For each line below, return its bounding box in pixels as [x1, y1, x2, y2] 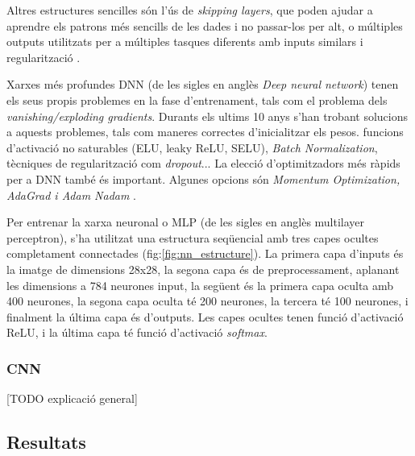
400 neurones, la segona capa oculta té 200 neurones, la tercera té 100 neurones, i [6, 292, 409, 309]
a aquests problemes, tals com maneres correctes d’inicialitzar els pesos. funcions [6, 123, 404, 140]
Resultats [6, 429, 86, 454]
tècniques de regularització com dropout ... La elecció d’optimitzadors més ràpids [6, 155, 400, 172]
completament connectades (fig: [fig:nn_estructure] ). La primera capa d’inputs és [6, 245, 404, 262]
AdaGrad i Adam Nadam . [6, 186, 137, 203]
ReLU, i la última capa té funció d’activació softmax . [6, 324, 268, 341]
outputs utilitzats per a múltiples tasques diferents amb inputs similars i [6, 33, 363, 50]
